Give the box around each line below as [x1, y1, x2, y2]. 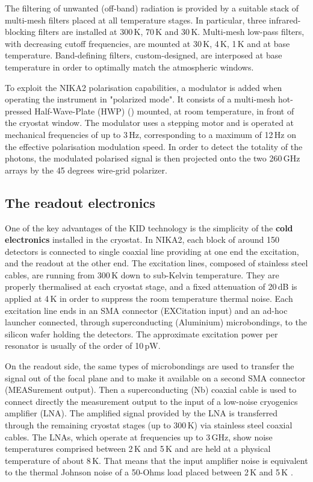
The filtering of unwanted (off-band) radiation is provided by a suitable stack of [5, 2, 299, 14]
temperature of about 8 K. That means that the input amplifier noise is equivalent [5, 454, 308, 466]
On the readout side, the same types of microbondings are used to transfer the [5, 360, 294, 372]
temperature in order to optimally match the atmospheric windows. [5, 60, 254, 73]
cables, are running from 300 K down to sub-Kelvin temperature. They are [5, 268, 279, 281]
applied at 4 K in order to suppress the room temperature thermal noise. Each [5, 292, 293, 305]
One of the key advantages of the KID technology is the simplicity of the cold [5, 221, 293, 234]
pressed [5, 104, 32, 117]
